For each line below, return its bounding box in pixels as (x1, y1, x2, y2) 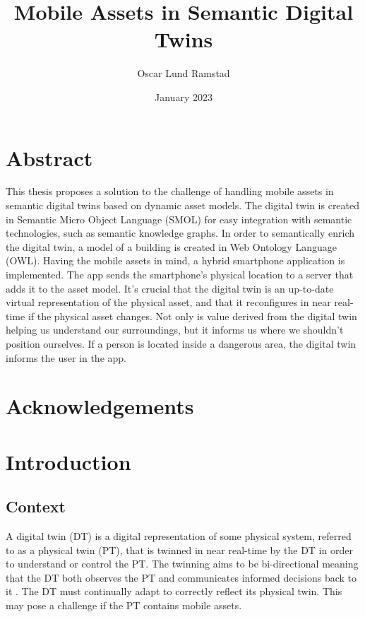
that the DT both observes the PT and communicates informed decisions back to (6, 570, 357, 584)
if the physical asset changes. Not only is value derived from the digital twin (28, 308, 357, 323)
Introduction (6, 447, 131, 476)
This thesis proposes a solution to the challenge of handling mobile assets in (6, 184, 334, 199)
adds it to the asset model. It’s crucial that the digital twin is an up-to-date (6, 281, 334, 295)
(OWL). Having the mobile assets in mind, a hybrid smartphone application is (6, 253, 345, 268)
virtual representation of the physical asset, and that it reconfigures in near (6, 295, 331, 310)
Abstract (6, 143, 93, 172)
